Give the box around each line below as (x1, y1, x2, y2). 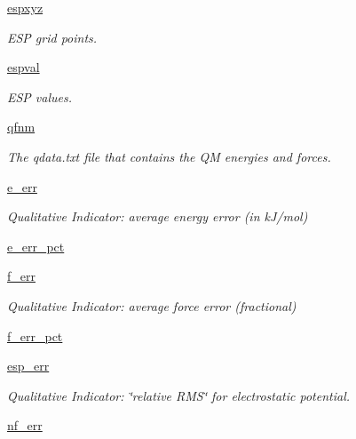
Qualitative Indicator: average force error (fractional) (7, 296, 297, 315)
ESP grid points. (7, 28, 98, 46)
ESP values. (7, 87, 73, 106)
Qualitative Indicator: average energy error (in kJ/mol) (7, 207, 308, 226)
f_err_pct (7, 326, 63, 345)
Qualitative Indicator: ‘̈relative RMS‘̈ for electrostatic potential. (7, 386, 351, 404)
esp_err (7, 356, 50, 375)
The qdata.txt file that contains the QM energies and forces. (7, 147, 331, 165)
